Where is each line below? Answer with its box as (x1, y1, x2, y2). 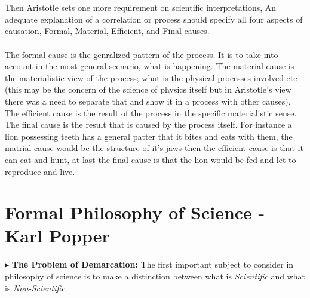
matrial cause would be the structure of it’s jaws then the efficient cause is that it (5, 142, 303, 154)
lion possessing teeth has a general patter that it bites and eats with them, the (5, 130, 293, 142)
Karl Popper (5, 223, 110, 248)
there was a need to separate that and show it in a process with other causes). (5, 94, 291, 107)
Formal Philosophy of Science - (5, 200, 265, 225)
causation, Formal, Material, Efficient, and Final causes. (5, 24, 210, 37)
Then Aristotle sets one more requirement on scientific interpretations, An (5, 1, 277, 14)
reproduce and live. (5, 165, 75, 177)
